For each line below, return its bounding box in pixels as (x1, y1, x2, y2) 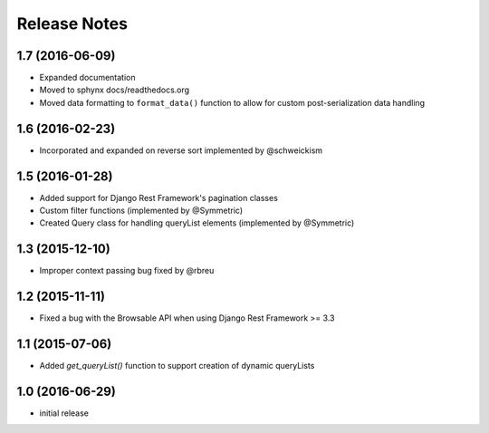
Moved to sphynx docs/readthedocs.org (39, 84, 190, 95)
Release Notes (16, 14, 129, 34)
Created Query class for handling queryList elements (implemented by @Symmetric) (39, 217, 355, 228)
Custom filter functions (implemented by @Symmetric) (39, 205, 244, 216)
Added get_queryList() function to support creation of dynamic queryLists (39, 361, 315, 371)
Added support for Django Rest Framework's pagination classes (39, 192, 278, 203)
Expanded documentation (39, 72, 136, 83)
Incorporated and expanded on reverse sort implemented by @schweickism (39, 145, 323, 156)
